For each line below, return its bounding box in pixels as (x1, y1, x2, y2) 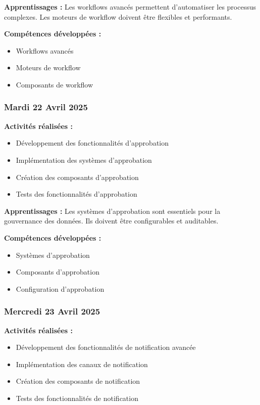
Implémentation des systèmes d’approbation (16, 154, 152, 165)
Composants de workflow (16, 79, 93, 89)
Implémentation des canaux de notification (16, 358, 148, 369)
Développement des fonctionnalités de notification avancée (16, 342, 196, 352)
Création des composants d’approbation (16, 171, 139, 182)
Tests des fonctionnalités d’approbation (16, 189, 137, 199)
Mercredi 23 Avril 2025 (4, 305, 100, 318)
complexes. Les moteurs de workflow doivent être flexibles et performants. (4, 11, 232, 22)
